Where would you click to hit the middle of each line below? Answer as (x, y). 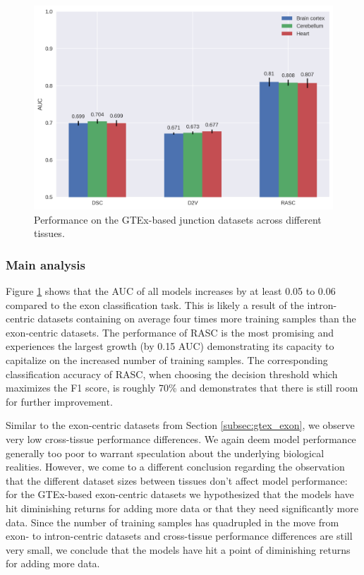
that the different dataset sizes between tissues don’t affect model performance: (177, 480)
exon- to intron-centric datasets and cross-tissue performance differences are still (179, 536)
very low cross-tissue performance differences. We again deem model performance (181, 438)
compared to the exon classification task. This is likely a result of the (155, 304)
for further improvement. (59, 401)
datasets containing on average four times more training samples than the (197, 319)
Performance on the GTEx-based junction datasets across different (178, 219)
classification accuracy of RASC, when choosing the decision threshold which (172, 374)
